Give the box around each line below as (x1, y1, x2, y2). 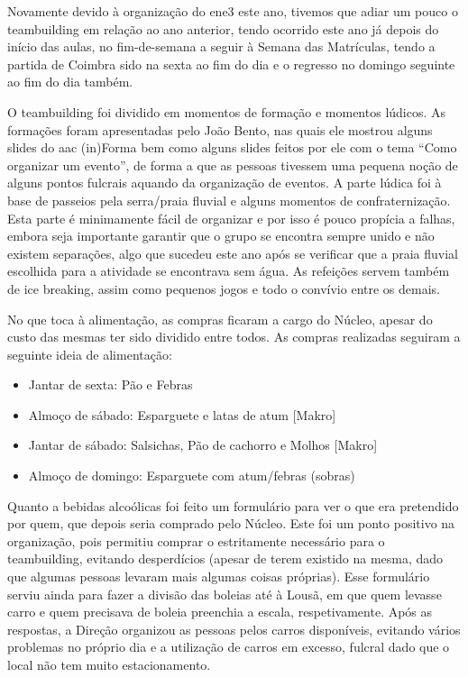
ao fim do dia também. (7, 72, 133, 91)
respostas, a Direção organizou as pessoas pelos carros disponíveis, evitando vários (7, 619, 461, 638)
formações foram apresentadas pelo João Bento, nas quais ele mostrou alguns (7, 120, 433, 139)
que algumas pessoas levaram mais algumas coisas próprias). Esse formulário (7, 567, 430, 586)
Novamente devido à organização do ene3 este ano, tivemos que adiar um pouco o (7, 2, 458, 20)
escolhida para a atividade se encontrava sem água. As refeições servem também (7, 261, 450, 280)
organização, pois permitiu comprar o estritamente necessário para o (7, 531, 385, 550)
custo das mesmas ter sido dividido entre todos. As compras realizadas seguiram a (7, 327, 461, 346)
